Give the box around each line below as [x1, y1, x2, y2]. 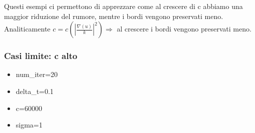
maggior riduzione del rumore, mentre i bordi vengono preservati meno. [4, 10, 223, 21]
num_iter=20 [16, 69, 58, 79]
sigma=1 [16, 119, 43, 130]
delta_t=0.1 [16, 86, 54, 96]
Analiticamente [4, 23, 51, 34]
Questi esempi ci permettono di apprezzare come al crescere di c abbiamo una [4, 1, 243, 11]
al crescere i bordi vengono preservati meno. [117, 23, 251, 34]
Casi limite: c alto [4, 49, 78, 62]
